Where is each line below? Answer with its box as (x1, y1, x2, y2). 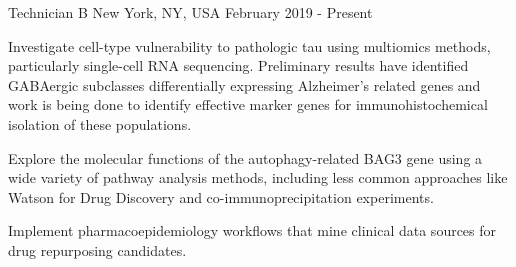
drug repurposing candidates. (8, 239, 187, 260)
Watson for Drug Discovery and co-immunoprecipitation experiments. (8, 186, 434, 207)
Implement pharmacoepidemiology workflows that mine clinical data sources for (8, 220, 497, 241)
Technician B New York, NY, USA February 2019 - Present (8, 2, 373, 22)
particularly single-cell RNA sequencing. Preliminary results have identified (8, 55, 469, 76)
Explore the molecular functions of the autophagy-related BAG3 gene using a (8, 147, 483, 168)
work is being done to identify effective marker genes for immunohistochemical (8, 94, 488, 115)
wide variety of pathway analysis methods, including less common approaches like (8, 167, 508, 188)
